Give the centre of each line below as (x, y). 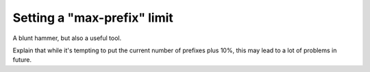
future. (22, 60)
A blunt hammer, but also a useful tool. (67, 38)
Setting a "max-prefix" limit (93, 18)
